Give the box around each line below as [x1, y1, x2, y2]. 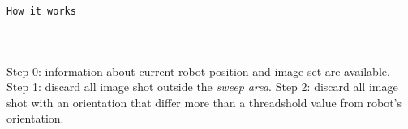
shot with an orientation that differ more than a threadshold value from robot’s [6, 94, 402, 110]
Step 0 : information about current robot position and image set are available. [6, 62, 390, 79]
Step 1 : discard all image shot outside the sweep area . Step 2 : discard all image [6, 78, 398, 95]
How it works [6, 6, 76, 17]
